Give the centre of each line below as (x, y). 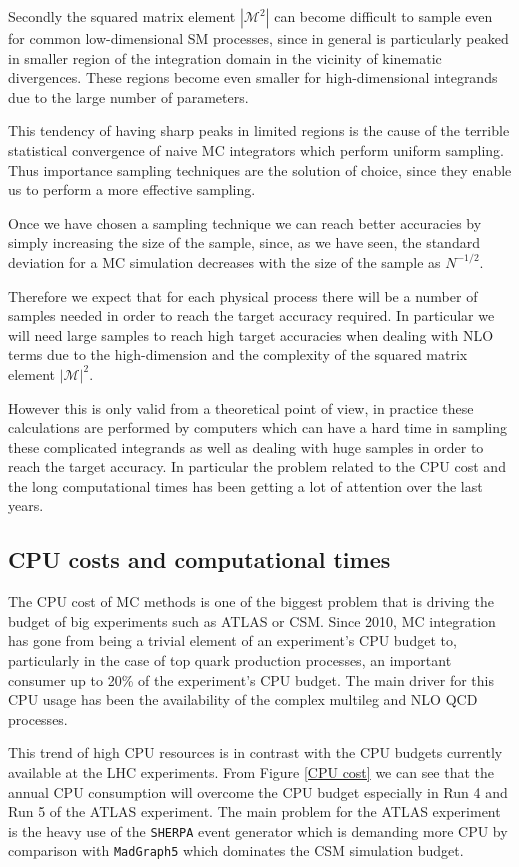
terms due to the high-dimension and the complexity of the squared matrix (238, 354)
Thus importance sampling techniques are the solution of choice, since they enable (260, 169)
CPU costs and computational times (199, 559)
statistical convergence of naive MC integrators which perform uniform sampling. (256, 149)
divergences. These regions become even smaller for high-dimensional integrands (253, 77)
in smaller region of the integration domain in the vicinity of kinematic (225, 57)
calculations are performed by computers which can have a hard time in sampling (257, 427)
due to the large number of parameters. (128, 96)
